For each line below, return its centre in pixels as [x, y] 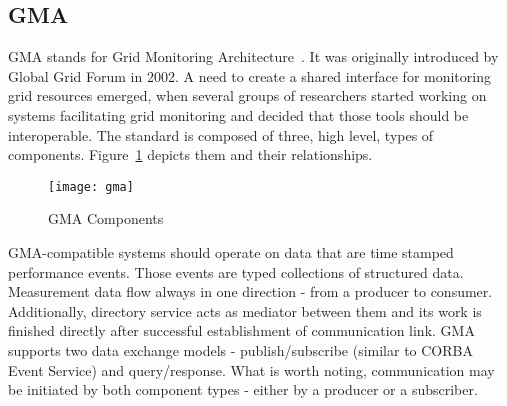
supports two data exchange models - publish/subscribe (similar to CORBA [240, 349]
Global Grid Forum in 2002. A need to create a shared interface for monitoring [249, 75]
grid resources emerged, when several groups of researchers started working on [247, 95]
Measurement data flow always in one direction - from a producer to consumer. [250, 291]
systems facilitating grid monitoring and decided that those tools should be [238, 114]
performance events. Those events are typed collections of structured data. [236, 271]
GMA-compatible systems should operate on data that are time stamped [231, 252]
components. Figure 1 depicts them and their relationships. [190, 154]
